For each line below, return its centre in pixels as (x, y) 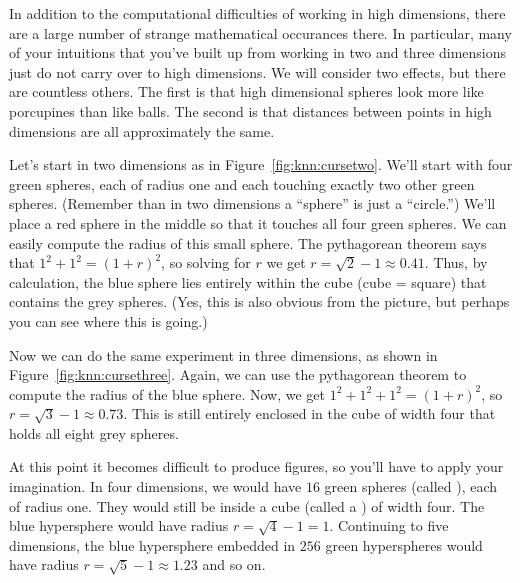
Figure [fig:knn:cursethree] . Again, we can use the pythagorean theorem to (238, 374)
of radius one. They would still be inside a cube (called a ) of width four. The (247, 505)
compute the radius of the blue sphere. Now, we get (167, 393)
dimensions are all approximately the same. (142, 130)
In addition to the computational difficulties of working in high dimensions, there (257, 13)
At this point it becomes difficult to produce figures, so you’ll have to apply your (256, 466)
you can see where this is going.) (108, 320)
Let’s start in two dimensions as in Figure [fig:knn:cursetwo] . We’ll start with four (261, 164)
